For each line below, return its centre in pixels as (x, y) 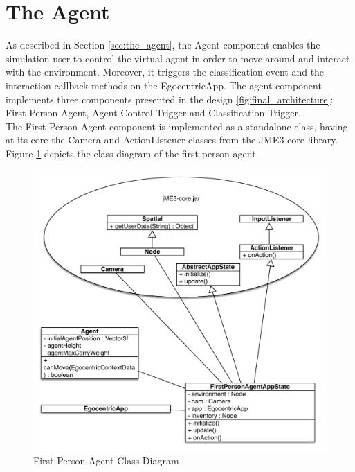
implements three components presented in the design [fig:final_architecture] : (170, 99)
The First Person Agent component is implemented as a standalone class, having (177, 126)
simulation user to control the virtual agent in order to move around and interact (178, 58)
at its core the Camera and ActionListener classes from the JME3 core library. (172, 140)
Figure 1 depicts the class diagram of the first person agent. (132, 153)
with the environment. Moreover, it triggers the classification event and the (165, 72)
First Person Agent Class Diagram (106, 460)
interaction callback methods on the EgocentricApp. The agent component (164, 85)
